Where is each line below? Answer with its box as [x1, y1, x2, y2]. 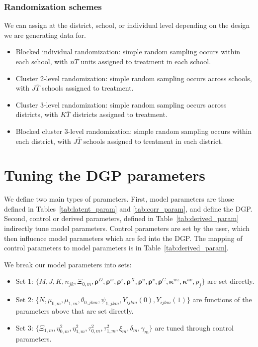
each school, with [15, 56, 68, 66]
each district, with [15, 135, 71, 146]
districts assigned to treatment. [73, 109, 168, 119]
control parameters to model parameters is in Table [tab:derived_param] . [4, 242, 229, 253]
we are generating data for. [4, 29, 86, 40]
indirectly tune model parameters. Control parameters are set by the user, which [4, 223, 250, 233]
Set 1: [15, 276, 33, 286]
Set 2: [15, 294, 33, 305]
